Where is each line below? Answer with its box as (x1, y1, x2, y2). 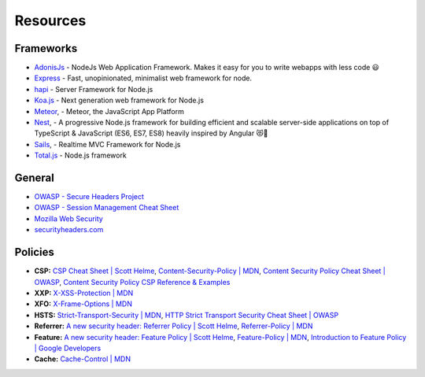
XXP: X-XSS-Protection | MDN (34, 288, 134, 298)
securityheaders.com (34, 225, 104, 235)
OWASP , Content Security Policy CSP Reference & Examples (34, 277, 231, 286)
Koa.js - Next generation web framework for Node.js (34, 95, 205, 105)
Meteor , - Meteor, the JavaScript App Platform (34, 106, 184, 116)
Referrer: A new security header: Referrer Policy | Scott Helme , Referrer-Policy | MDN (34, 321, 313, 331)
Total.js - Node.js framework (34, 150, 128, 161)
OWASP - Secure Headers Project (34, 192, 145, 201)
